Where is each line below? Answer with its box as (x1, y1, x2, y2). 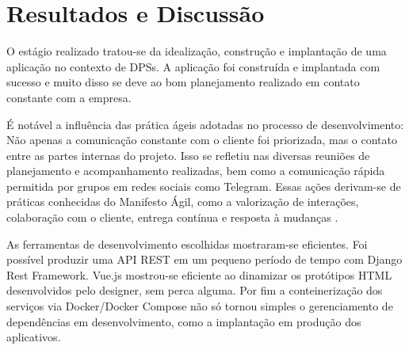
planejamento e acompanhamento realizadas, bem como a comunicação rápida (6, 162, 385, 179)
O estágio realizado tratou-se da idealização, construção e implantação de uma (6, 43, 387, 59)
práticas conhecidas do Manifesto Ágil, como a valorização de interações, (6, 193, 359, 210)
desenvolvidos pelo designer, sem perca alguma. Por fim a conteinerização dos (6, 282, 383, 299)
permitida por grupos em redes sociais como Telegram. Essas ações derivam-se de (6, 177, 401, 194)
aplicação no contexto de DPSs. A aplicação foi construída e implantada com (6, 58, 380, 74)
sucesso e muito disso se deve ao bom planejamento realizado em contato (6, 74, 360, 90)
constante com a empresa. (6, 89, 132, 105)
